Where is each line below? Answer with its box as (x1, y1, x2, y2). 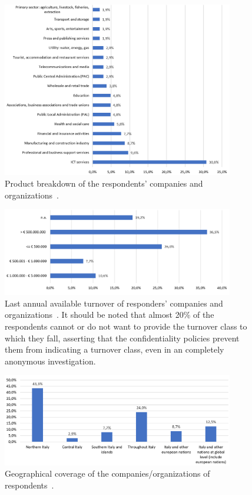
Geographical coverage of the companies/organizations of (5, 467, 210, 480)
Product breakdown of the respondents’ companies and (5, 177, 203, 190)
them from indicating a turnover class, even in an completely (5, 343, 224, 356)
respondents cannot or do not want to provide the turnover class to (5, 320, 247, 332)
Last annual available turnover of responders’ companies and (5, 297, 223, 309)
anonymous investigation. (5, 354, 96, 367)
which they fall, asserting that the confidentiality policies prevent (5, 331, 240, 344)
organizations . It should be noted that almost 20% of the (5, 308, 214, 321)
